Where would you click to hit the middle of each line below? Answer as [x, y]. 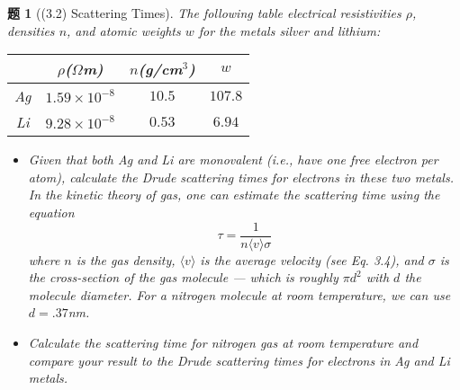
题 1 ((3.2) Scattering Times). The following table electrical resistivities [204, 13]
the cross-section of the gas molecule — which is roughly [183, 277]
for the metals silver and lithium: [289, 30]
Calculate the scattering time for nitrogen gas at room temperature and [223, 342]
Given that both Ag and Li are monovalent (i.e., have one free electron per [233, 160]
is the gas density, [126, 259]
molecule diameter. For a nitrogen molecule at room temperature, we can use [239, 294]
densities [31, 30]
